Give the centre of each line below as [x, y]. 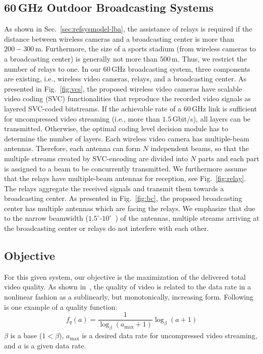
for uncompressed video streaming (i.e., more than [82, 118]
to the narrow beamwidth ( [46, 218]
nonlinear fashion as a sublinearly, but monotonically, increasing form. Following [129, 297]
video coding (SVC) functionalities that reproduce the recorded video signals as [127, 98]
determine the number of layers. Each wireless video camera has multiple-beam [127, 138]
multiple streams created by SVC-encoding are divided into [96, 158]
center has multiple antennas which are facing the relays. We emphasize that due [130, 208]
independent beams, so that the [200, 148]
